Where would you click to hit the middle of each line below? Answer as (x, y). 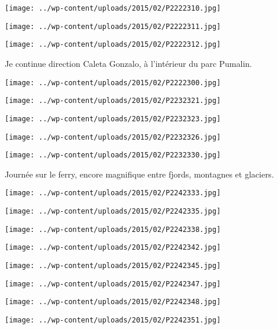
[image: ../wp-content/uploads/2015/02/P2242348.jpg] (113, 302)
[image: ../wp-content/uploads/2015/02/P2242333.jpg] (113, 193)
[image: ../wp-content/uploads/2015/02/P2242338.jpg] (113, 229)
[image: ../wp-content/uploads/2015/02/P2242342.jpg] (113, 248)
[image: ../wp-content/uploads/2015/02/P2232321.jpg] (113, 101)
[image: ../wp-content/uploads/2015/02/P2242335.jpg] (113, 212)
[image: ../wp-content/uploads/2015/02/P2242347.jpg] (113, 284)
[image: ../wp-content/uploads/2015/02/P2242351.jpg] (113, 320)
